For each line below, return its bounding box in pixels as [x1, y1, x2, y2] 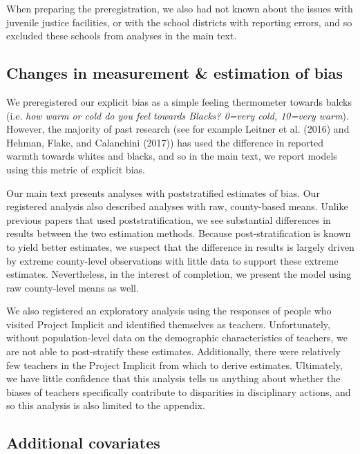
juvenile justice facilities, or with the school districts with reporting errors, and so [6, 15, 352, 29]
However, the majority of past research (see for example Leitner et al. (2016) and [6, 122, 350, 136]
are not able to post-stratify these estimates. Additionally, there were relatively [6, 344, 341, 359]
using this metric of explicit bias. [6, 162, 145, 176]
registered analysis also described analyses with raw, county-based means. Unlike [6, 199, 348, 214]
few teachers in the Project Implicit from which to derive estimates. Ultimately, [6, 357, 343, 372]
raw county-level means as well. [6, 280, 139, 294]
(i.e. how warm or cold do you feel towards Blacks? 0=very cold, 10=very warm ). [6, 108, 349, 122]
